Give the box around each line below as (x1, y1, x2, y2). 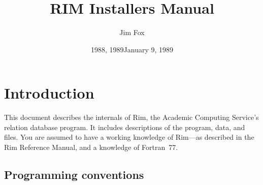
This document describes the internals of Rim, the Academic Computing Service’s (4, 112, 259, 122)
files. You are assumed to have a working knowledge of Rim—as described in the (4, 132, 254, 142)
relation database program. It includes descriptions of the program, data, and (4, 121, 245, 132)
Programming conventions (4, 167, 144, 182)
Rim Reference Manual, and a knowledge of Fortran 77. (4, 142, 178, 152)
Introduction (4, 82, 94, 103)
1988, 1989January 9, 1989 (90, 44, 174, 54)
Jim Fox (119, 27, 145, 38)
